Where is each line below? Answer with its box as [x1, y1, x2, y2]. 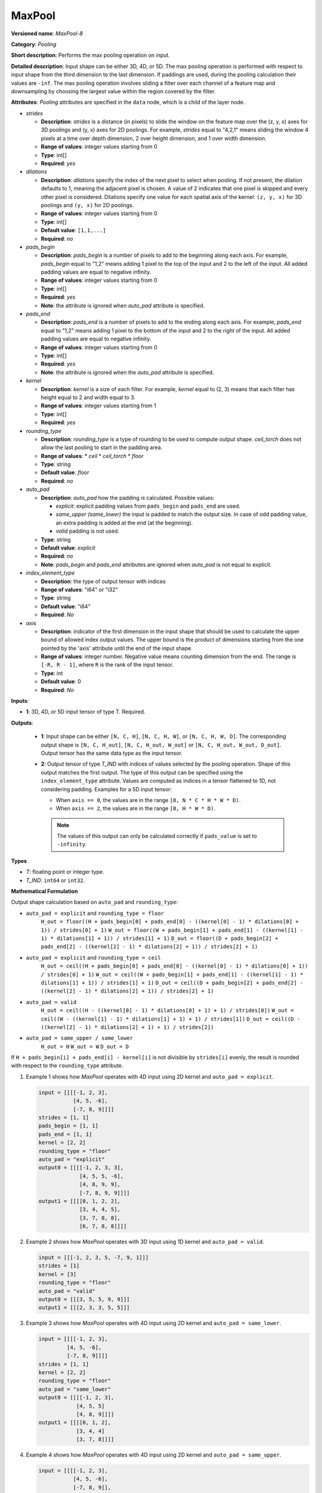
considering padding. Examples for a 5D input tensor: [41, 785, 172, 792]
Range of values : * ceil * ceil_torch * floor [41, 452, 144, 459]
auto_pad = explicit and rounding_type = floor [26, 910, 164, 917]
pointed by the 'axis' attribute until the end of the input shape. [41, 644, 193, 652]
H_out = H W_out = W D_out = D [41, 1043, 129, 1050]
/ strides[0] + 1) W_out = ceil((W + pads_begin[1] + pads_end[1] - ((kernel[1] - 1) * [41, 971, 304, 978]
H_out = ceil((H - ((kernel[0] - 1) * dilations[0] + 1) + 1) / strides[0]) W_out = [41, 1007, 295, 1014]
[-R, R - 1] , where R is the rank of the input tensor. [41, 661, 174, 668]
